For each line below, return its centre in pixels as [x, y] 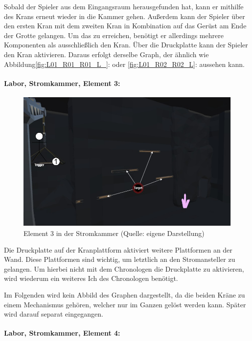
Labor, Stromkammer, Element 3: [62, 83]
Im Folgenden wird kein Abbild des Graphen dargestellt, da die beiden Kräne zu [125, 294]
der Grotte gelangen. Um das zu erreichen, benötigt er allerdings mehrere [114, 35]
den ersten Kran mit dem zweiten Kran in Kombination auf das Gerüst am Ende [125, 26]
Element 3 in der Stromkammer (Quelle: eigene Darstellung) [114, 233]
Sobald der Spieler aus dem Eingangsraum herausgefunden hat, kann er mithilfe [124, 6]
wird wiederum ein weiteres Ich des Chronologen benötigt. [91, 278]
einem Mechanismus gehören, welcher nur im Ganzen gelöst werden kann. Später [125, 304]
